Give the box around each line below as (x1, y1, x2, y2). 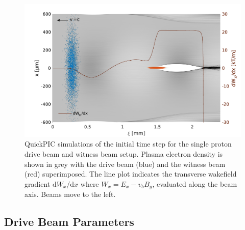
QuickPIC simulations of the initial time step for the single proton (24, 138, 232, 149)
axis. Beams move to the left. (24, 189, 116, 199)
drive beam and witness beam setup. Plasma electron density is (24, 149, 223, 159)
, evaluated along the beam (152, 178, 237, 189)
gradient (24, 178, 51, 189)
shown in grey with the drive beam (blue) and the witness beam (24, 158, 226, 169)
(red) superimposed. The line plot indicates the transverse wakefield (24, 168, 237, 179)
